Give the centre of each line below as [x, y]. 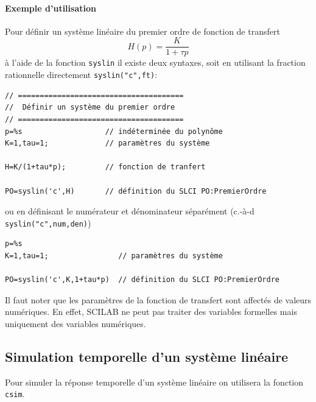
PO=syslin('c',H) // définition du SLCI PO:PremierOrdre [136, 191]
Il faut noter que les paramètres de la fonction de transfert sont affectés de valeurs [158, 299]
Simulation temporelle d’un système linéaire [147, 356]
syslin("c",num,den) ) [48, 223]
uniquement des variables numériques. [75, 323]
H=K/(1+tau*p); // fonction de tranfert [105, 167]
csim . [15, 394]
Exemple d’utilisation [51, 8]
